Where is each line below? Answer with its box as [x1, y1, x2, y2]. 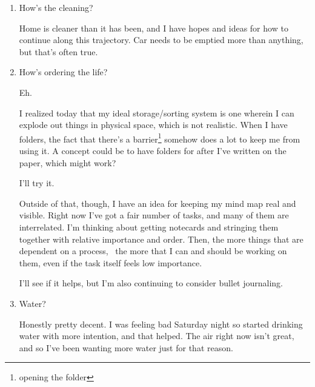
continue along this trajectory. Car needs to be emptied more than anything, [19, 33, 303, 46]
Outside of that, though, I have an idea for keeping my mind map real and [19, 197, 296, 209]
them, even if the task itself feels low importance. [19, 256, 202, 269]
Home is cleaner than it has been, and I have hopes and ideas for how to [19, 21, 288, 34]
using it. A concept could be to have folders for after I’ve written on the [19, 144, 287, 156]
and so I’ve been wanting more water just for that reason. [19, 341, 233, 354]
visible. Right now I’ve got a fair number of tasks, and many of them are [19, 209, 289, 221]
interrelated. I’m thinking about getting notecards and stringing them [19, 220, 279, 233]
